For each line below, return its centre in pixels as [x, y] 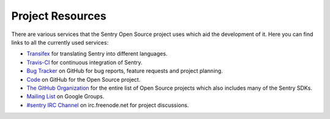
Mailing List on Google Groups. [65, 96]
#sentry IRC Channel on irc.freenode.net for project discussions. [108, 105]
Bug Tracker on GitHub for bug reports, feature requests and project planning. [125, 71]
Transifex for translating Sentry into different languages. [97, 54]
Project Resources [59, 16]
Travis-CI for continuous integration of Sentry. [85, 62]
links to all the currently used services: [60, 42]
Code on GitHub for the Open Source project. [83, 79]
